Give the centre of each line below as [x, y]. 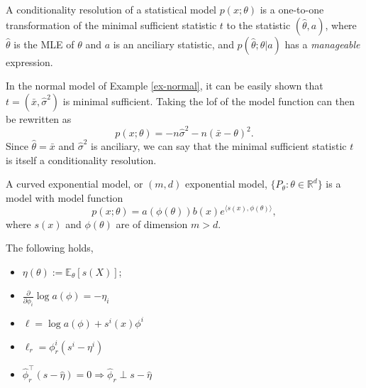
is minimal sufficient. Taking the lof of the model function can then [209, 101]
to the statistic [259, 25]
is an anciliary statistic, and [173, 44]
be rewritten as [39, 118]
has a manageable [322, 44]
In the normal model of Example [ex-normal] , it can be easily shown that [165, 86]
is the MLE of [44, 44]
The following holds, [50, 248]
